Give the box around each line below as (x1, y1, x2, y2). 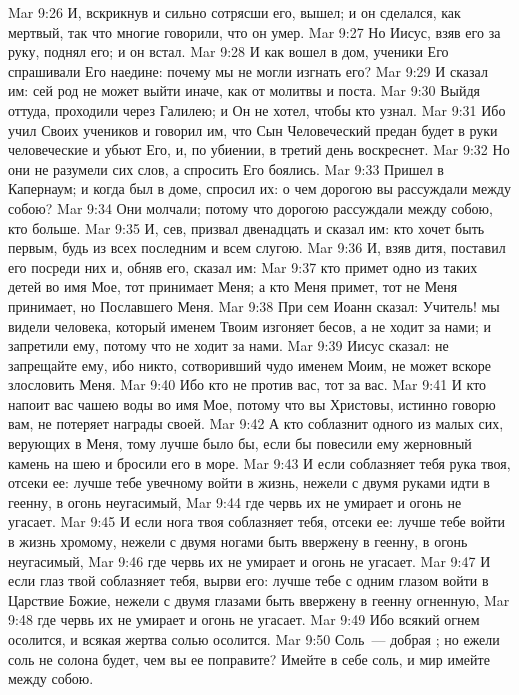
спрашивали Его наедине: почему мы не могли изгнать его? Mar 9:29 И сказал (8, 60, 488, 81)
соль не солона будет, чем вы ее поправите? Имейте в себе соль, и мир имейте (8, 648, 490, 669)
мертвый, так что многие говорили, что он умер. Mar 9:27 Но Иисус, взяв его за (8, 21, 501, 42)
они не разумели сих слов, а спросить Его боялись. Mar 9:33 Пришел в (8, 158, 444, 179)
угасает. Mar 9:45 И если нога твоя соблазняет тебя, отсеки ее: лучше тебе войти (8, 511, 506, 532)
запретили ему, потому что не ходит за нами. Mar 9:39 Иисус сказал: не (8, 335, 449, 356)
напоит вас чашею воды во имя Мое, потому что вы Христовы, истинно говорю (8, 393, 496, 414)
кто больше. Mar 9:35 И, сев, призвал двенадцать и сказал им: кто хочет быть (8, 217, 485, 238)
